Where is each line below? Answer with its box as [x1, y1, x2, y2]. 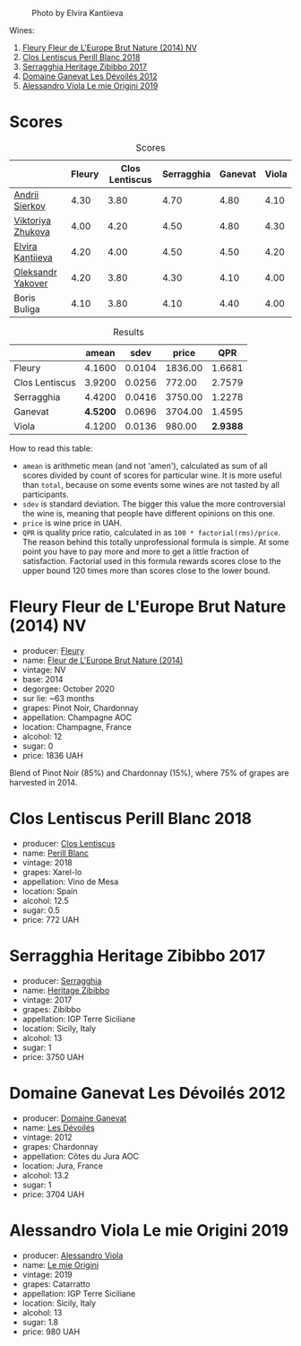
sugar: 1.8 [21, 1316, 59, 1327]
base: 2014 [21, 673, 64, 684]
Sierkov [13, 199, 47, 212]
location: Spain [21, 885, 78, 896]
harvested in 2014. [9, 777, 78, 787]
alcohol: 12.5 [21, 895, 69, 906]
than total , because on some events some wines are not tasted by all [21, 479, 280, 490]
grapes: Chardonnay [21, 1141, 99, 1151]
